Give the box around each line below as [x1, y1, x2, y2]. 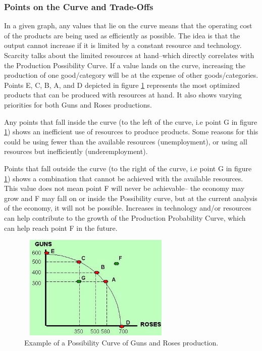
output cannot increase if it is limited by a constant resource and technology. [4, 40, 242, 51]
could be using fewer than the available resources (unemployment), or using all [4, 136, 247, 146]
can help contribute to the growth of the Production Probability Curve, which [4, 212, 246, 223]
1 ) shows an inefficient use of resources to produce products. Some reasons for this [4, 126, 258, 137]
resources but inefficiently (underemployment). [4, 146, 148, 157]
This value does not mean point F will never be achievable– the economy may [4, 183, 245, 193]
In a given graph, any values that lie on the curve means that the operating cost [4, 20, 252, 31]
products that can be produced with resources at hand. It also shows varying [4, 89, 242, 100]
